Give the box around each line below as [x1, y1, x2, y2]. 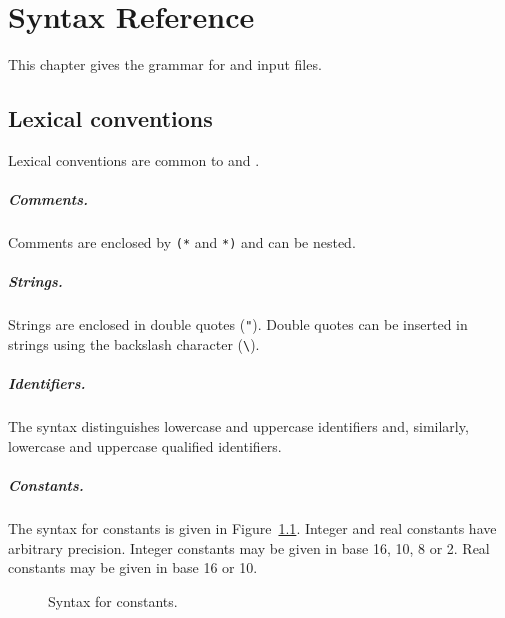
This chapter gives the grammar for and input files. [8, 54, 322, 75]
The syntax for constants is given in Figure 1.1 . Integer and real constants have [8, 517, 497, 538]
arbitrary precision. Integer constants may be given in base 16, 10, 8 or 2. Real [8, 537, 490, 558]
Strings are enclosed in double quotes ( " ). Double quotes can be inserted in [8, 314, 468, 335]
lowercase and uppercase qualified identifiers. [8, 435, 282, 456]
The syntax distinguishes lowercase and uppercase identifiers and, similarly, [8, 416, 469, 437]
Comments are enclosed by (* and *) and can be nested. [8, 232, 356, 253]
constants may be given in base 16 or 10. [8, 557, 258, 578]
